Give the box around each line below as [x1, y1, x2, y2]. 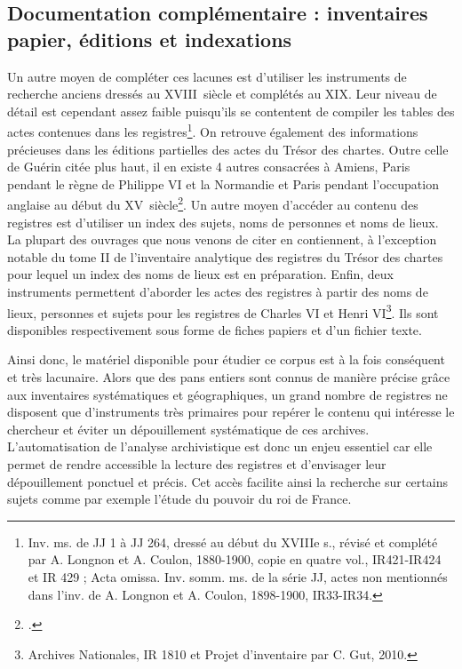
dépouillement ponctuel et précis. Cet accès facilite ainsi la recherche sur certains [7, 472, 448, 490]
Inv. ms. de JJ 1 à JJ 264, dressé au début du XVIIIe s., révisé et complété [28, 532, 438, 551]
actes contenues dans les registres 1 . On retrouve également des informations [7, 120, 418, 141]
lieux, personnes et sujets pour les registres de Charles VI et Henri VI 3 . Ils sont [7, 300, 439, 322]
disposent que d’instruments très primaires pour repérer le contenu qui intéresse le [7, 402, 455, 421]
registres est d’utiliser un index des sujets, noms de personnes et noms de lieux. [7, 212, 439, 231]
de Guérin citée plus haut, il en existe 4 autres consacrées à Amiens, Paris [7, 157, 410, 176]
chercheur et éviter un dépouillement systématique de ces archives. [7, 419, 370, 438]
